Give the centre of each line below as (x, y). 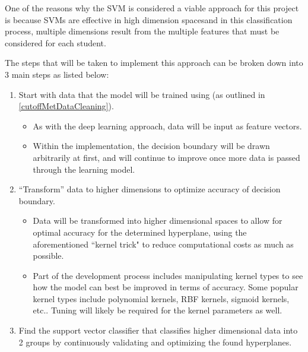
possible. (48, 256)
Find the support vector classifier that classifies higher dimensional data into (158, 330)
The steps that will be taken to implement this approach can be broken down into (154, 63)
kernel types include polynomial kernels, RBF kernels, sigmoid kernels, (161, 298)
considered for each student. (55, 42)
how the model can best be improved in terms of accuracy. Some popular (166, 287)
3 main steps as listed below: (57, 74)
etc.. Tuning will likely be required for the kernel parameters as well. (158, 310)
